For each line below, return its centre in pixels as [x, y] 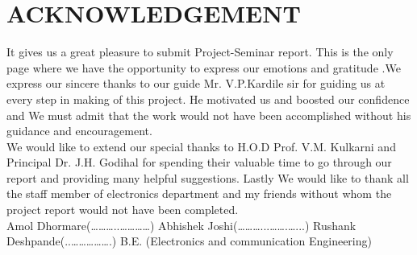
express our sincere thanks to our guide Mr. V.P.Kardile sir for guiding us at [196, 83]
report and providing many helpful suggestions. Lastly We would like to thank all [208, 177]
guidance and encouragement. [79, 131]
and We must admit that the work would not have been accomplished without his [209, 115]
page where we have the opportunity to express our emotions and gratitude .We [204, 67]
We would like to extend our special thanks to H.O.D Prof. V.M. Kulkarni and [201, 146]
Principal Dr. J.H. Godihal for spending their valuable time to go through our [199, 162]
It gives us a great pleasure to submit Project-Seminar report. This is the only [200, 52]
